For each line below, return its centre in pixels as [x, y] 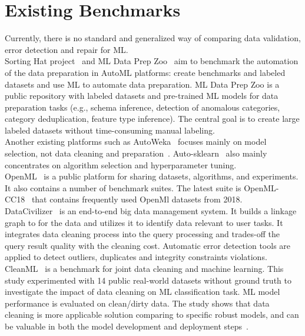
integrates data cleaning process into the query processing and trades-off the [142, 234]
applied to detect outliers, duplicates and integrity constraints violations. [136, 257]
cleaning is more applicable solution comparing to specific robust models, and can [152, 315]
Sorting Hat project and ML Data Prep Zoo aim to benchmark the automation [152, 61]
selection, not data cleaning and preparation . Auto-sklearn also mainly [136, 153]
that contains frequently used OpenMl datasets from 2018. [137, 199]
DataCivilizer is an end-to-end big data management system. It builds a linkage [151, 211]
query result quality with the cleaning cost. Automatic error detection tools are [148, 245]
